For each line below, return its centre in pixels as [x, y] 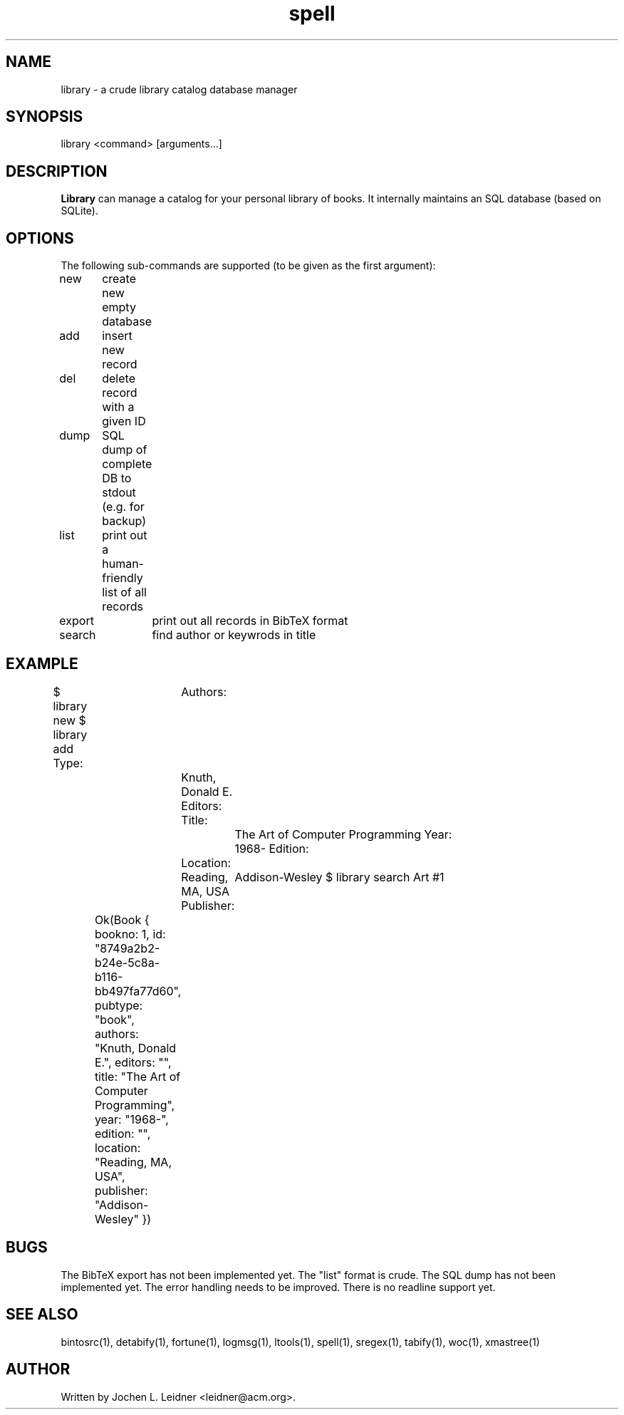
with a [118, 407]
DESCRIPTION [57, 171]
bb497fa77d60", [138, 991]
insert [117, 336]
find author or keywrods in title [234, 635]
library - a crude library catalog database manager [179, 89]
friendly [123, 578]
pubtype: [119, 1005]
